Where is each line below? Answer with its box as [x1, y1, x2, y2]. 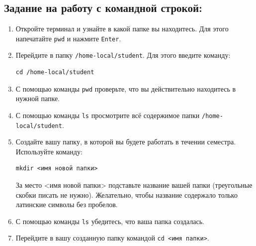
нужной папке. [15, 93, 60, 104]
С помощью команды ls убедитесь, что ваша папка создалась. [15, 216, 204, 226]
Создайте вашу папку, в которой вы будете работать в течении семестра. [15, 136, 236, 147]
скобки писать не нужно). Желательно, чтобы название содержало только [15, 189, 238, 200]
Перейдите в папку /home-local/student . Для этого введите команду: [15, 50, 231, 60]
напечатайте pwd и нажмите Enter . [15, 33, 121, 43]
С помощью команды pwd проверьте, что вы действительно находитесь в [15, 83, 236, 94]
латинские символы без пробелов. [15, 199, 118, 210]
